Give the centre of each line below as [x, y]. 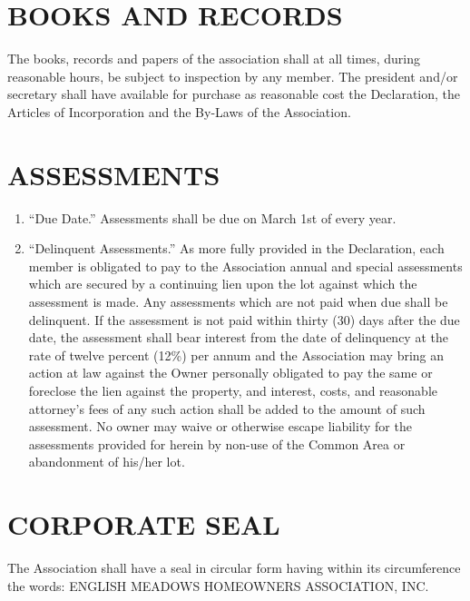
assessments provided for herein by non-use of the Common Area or [217, 443]
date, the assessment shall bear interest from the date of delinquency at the [238, 337]
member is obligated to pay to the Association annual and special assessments [245, 266]
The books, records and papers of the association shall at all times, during [214, 59]
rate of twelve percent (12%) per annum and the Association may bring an [236, 355]
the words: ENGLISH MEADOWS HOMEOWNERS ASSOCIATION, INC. [218, 585]
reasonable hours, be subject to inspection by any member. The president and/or [233, 76]
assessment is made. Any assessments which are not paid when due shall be [238, 301]
